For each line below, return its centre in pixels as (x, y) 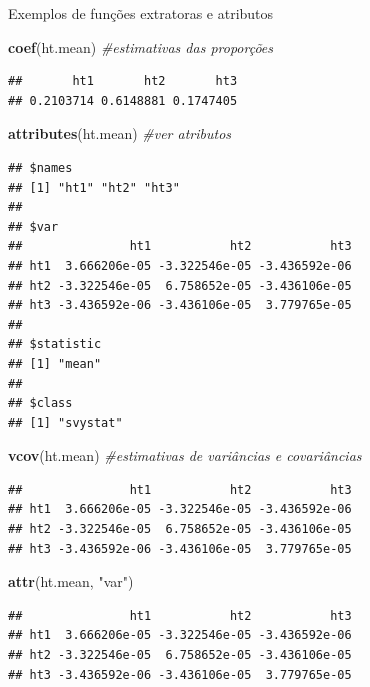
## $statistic (55, 344)
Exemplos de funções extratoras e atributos (141, 13)
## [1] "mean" (55, 363)
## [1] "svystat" (65, 422)
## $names (40, 167)
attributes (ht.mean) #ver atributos (120, 133)
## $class (40, 403)
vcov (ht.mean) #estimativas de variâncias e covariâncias (185, 455)
